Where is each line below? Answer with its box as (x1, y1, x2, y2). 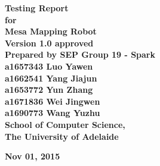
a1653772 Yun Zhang (5, 83, 93, 96)
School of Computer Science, (5, 118, 125, 130)
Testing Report (5, 2, 69, 14)
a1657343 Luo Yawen (5, 59, 93, 72)
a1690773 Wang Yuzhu (5, 107, 100, 119)
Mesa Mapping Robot (5, 25, 97, 37)
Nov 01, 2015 (5, 150, 60, 162)
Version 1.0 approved (5, 36, 94, 49)
